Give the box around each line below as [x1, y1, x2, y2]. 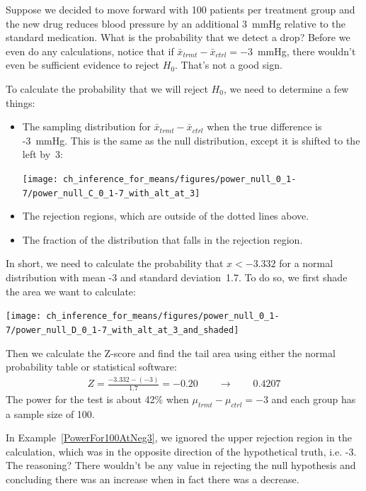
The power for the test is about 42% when [6, 391, 189, 406]
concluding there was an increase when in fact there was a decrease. [6, 472, 299, 487]
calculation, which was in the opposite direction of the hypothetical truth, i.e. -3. [6, 444, 357, 458]
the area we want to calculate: [6, 283, 136, 298]
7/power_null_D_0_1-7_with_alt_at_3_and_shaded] [6, 324, 239, 335]
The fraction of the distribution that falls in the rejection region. [22, 232, 303, 247]
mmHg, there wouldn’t [257, 43, 356, 58]
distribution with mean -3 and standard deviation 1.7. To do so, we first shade [6, 270, 348, 285]
